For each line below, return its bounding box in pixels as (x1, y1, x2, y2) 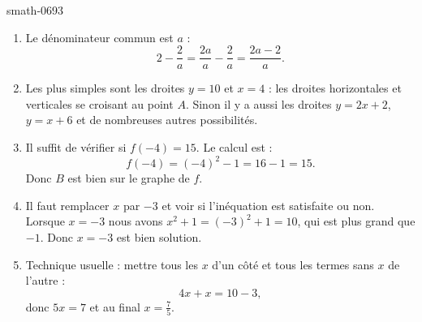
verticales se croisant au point (25, 95, 174, 112)
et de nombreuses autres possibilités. (76, 111, 258, 128)
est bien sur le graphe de (67, 170, 190, 187)
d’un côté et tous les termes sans (212, 255, 374, 273)
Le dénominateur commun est (25, 28, 174, 45)
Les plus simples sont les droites (25, 79, 185, 97)
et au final (89, 298, 140, 315)
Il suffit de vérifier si (25, 139, 127, 156)
